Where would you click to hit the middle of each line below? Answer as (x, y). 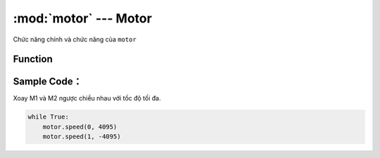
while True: (49, 117)
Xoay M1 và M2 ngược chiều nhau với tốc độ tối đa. (87, 98)
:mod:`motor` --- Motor (83, 18)
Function (33, 59)
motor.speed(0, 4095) (80, 127)
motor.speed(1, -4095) (82, 137)
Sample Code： (47, 82)
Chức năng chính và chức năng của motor (75, 39)
